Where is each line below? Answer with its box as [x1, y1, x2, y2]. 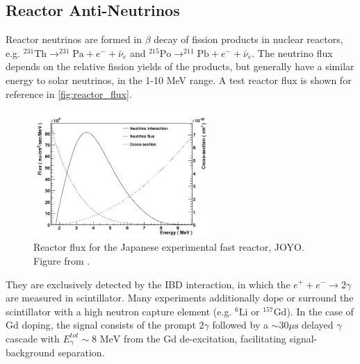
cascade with [6, 331, 60, 345]
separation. [58, 345, 105, 360]
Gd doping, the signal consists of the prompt [6, 317, 196, 332]
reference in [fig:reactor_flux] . [6, 86, 132, 101]
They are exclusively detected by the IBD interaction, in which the [6, 276, 291, 291]
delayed [302, 317, 334, 332]
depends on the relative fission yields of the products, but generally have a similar [6, 59, 354, 74]
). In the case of [286, 304, 354, 318]
